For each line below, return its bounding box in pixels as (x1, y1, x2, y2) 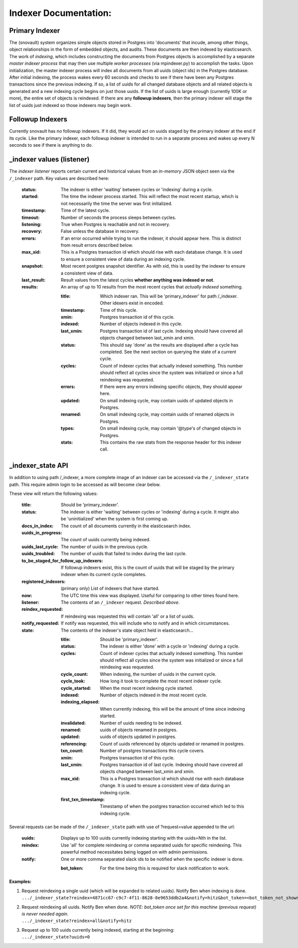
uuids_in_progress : (21, 530, 63, 536)
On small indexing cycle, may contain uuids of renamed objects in (100, 411, 234, 417)
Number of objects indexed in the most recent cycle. (100, 692, 208, 698)
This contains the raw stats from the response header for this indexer (100, 439, 242, 445)
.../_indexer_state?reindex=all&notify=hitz (21, 918, 132, 924)
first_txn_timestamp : (61, 796, 105, 802)
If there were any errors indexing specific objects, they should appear (100, 383, 243, 389)
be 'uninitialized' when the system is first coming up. (61, 516, 169, 522)
